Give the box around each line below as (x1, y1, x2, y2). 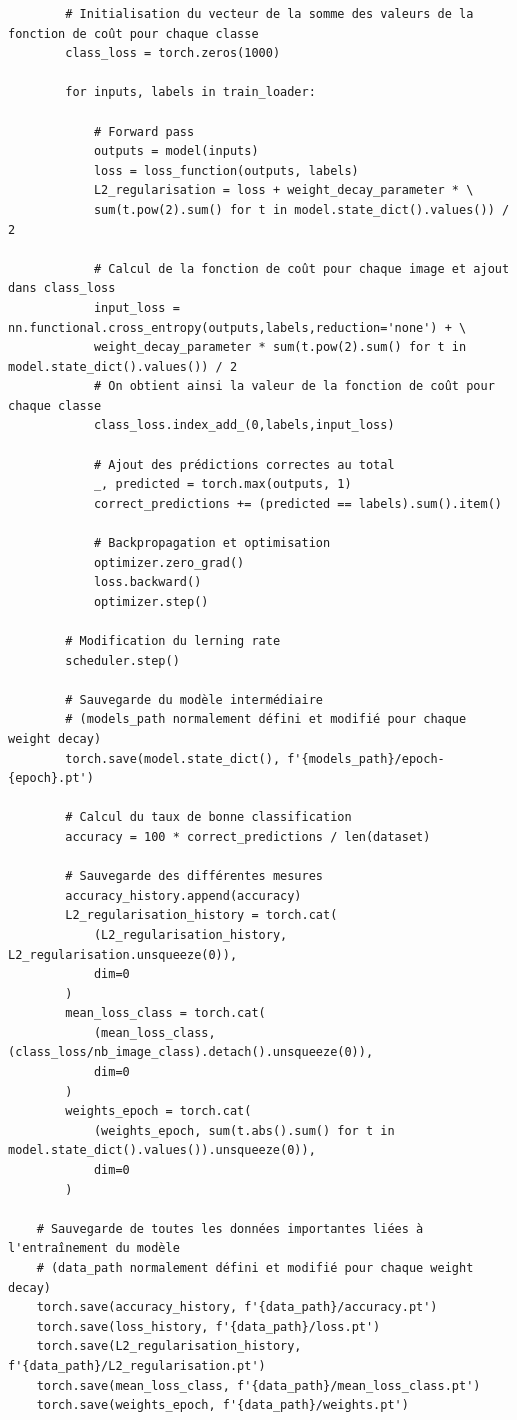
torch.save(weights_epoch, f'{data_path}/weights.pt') (36, 1398, 409, 1413)
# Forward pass (93, 124, 195, 139)
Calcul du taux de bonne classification (79, 810, 352, 825)
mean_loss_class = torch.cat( (65, 1006, 266, 1021)
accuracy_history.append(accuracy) (65, 888, 302, 903)
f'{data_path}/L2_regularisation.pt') (8, 1358, 266, 1373)
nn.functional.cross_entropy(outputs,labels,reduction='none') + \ (8, 320, 467, 335)
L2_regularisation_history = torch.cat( (65, 908, 338, 923)
